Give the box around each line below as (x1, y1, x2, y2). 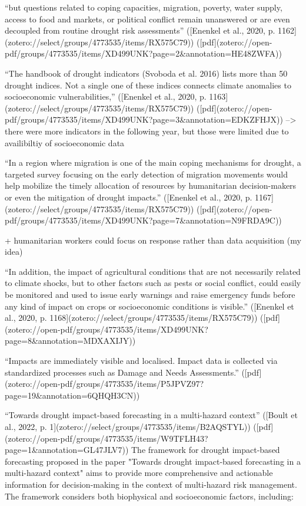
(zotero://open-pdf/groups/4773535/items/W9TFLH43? (5, 432, 208, 444)
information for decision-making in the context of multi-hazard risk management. (5, 478, 297, 490)
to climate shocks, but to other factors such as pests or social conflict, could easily (5, 277, 301, 289)
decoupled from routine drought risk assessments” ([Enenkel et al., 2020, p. (5, 24, 275, 37)
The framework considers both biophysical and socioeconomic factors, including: (5, 489, 294, 502)
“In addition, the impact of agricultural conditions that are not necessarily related (5, 265, 301, 277)
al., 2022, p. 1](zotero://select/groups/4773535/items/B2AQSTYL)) (5, 420, 251, 432)
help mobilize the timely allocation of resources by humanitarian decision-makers (5, 179, 297, 192)
